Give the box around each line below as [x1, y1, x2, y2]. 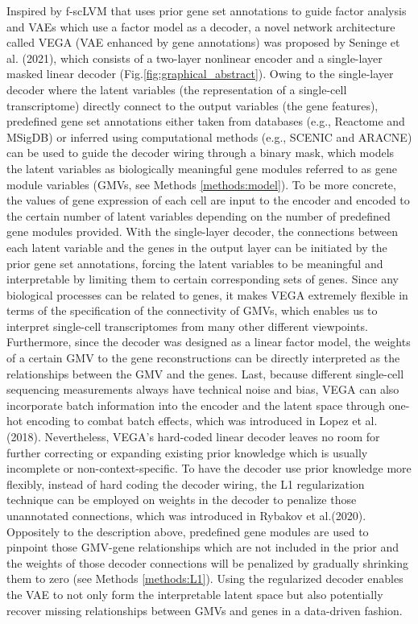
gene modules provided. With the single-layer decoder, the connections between [6, 223, 399, 240]
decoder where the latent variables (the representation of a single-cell [6, 81, 347, 97]
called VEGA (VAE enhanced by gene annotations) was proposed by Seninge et [6, 34, 400, 51]
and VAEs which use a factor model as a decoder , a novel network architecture [6, 18, 395, 35]
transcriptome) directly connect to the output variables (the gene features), [6, 97, 379, 114]
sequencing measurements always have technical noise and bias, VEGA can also [6, 381, 399, 398]
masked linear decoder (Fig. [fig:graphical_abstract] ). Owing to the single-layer [6, 65, 394, 82]
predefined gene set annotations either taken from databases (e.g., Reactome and [6, 113, 405, 130]
